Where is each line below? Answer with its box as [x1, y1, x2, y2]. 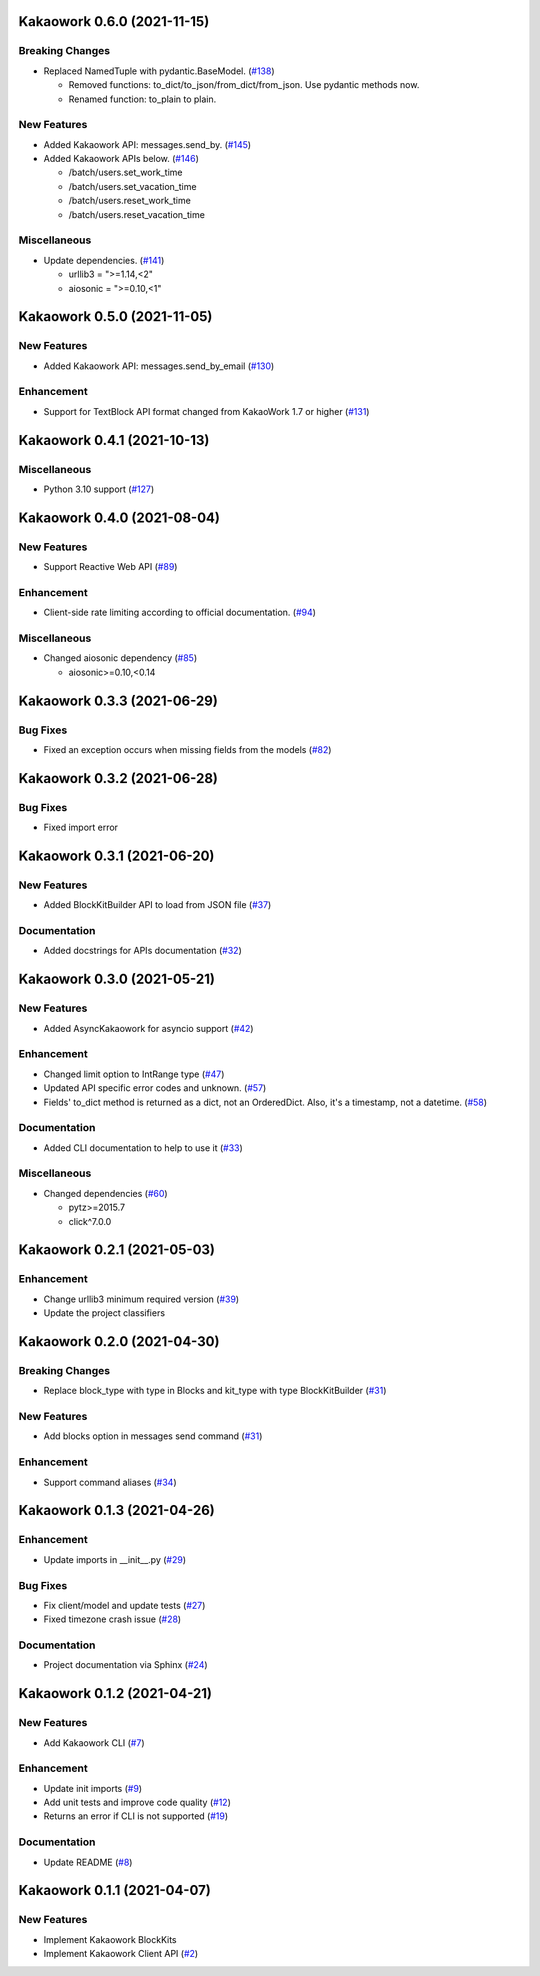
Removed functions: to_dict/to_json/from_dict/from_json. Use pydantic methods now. [68, 79, 420, 91]
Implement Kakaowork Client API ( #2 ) [43, 1948, 199, 1960]
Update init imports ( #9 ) [43, 1782, 143, 1794]
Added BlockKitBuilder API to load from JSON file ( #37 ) [43, 899, 272, 911]
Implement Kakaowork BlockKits [43, 1933, 177, 1945]
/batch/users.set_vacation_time [68, 180, 197, 192]
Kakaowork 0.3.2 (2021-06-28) [18, 770, 219, 787]
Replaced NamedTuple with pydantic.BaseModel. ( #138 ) [43, 65, 275, 77]
